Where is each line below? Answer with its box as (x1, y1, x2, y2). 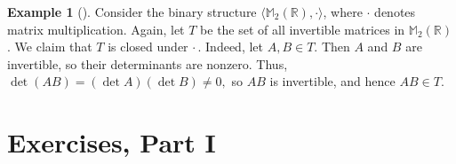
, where (323, 3, 363, 20)
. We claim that (7, 37, 92, 56)
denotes (374, 3, 416, 20)
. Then (314, 37, 350, 56)
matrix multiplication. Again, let (7, 20, 185, 38)
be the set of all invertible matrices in (200, 20, 405, 38)
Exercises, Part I (7, 124, 216, 160)
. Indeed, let (197, 37, 263, 56)
